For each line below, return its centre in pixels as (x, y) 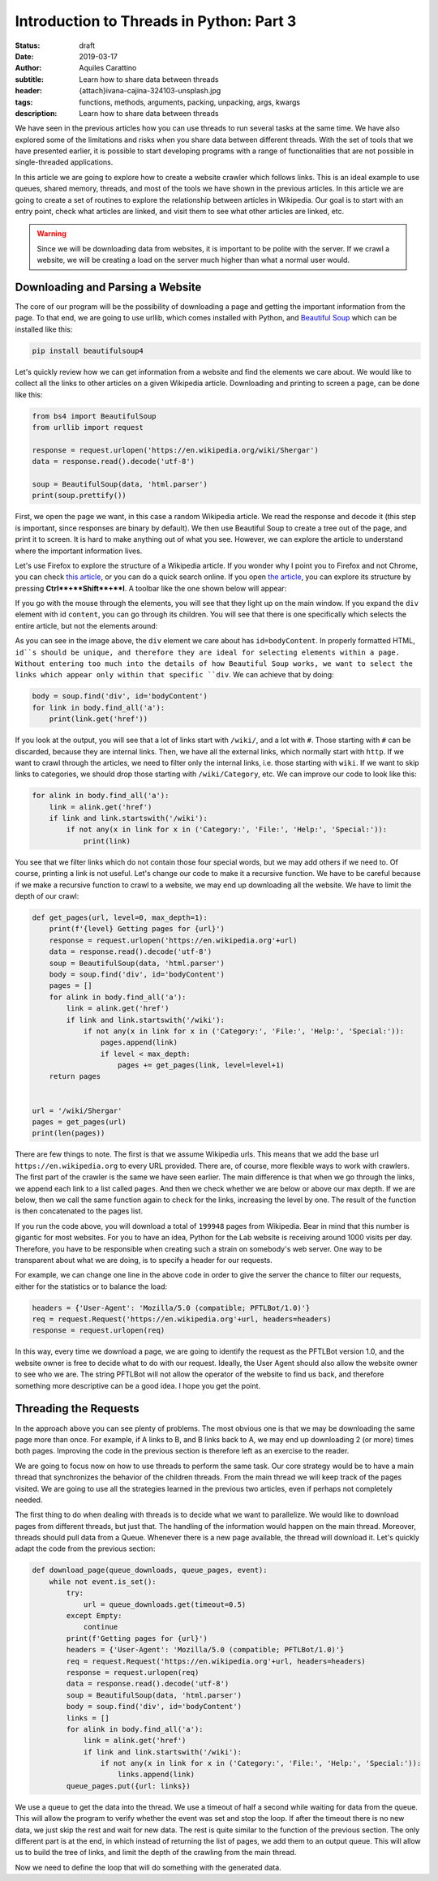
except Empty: (94, 1615)
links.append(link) (156, 1775)
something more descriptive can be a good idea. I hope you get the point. (138, 1385)
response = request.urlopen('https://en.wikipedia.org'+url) (173, 940)
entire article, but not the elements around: (86, 625)
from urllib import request (88, 427)
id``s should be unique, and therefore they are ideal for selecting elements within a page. (208, 652)
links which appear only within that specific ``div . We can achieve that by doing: (174, 675)
